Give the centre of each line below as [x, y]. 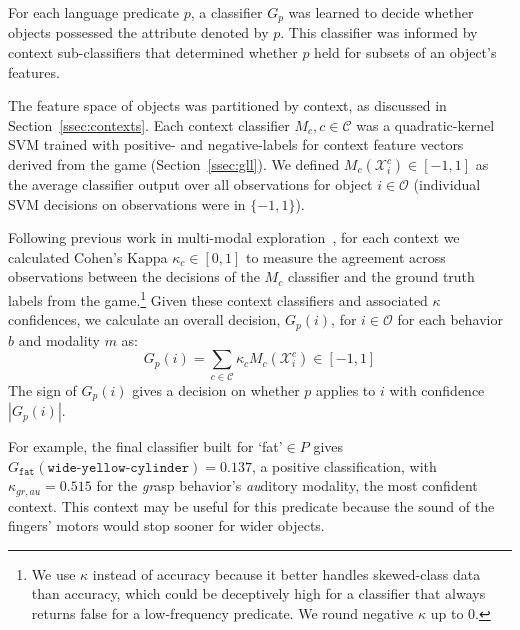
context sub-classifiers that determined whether [153, 52]
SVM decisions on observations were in [127, 203]
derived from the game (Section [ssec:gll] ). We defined [174, 164]
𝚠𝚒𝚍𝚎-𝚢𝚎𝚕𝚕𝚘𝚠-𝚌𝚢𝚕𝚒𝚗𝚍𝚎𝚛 [118, 467]
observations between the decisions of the [134, 276]
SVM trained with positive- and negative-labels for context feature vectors [236, 144]
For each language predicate [93, 12]
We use [53, 573]
